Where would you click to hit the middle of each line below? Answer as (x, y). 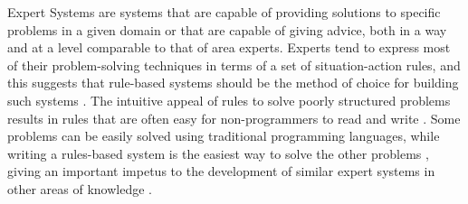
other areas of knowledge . (80, 188)
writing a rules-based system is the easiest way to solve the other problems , (218, 153)
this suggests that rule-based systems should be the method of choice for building (233, 83)
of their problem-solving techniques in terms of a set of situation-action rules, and (234, 65)
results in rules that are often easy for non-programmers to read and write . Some (234, 118)
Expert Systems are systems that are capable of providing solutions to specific (224, 12)
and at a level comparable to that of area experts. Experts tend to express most (229, 47)
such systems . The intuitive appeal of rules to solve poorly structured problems (229, 100)
